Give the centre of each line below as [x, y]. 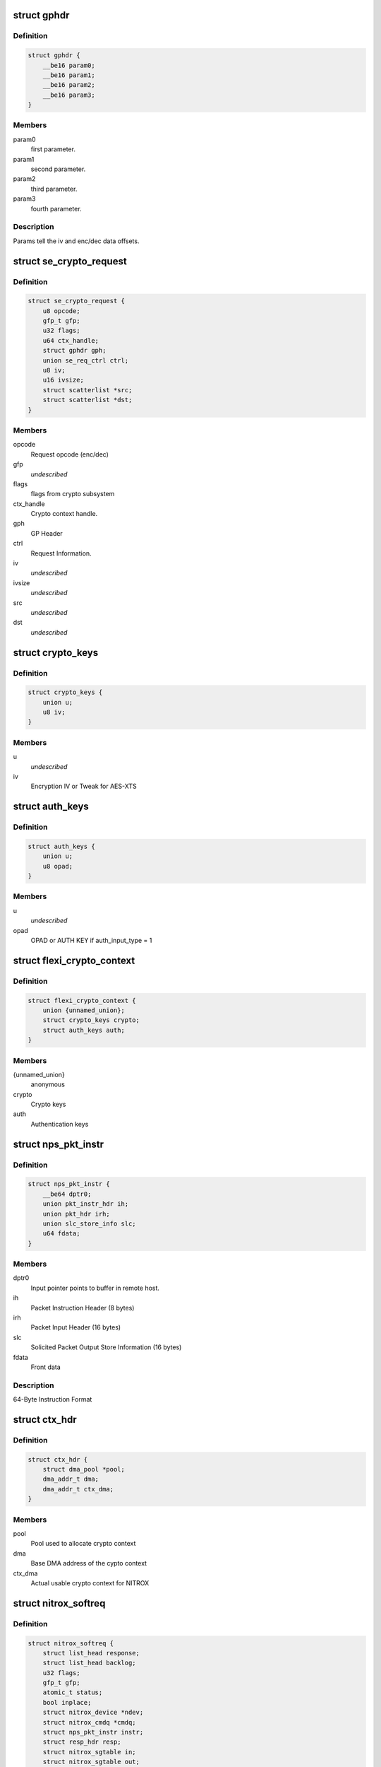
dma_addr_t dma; [71, 1479]
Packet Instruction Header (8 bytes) [83, 1308]
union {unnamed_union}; [84, 1010]
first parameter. [53, 149]
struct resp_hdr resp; [82, 1742]
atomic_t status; [73, 1692]
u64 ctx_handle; [71, 340]
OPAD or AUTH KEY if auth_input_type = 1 [91, 941]
